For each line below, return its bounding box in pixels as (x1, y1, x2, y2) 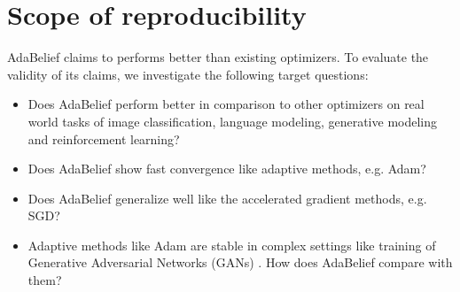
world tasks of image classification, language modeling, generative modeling (27, 111, 438, 130)
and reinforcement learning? (27, 129, 180, 148)
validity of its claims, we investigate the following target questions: (7, 65, 369, 83)
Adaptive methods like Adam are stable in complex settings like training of (27, 235, 436, 254)
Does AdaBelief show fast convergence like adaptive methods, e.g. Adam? (27, 159, 426, 178)
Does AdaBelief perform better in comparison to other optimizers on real (27, 95, 425, 113)
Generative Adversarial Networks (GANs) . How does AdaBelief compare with (27, 253, 453, 272)
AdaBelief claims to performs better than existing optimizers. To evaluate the (7, 48, 429, 66)
